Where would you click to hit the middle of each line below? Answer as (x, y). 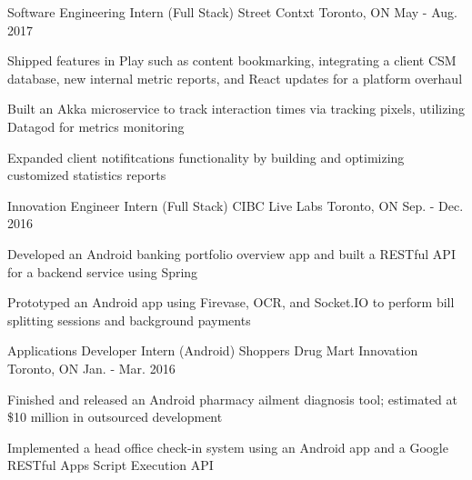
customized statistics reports (87, 175)
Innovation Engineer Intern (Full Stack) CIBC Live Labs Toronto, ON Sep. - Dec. (236, 205)
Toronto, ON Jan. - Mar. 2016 (91, 368)
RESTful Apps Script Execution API (110, 465)
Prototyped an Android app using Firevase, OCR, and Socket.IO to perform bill (231, 302)
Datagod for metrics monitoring (96, 126)
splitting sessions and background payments (129, 320)
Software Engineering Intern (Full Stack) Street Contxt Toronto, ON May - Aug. (232, 12)
